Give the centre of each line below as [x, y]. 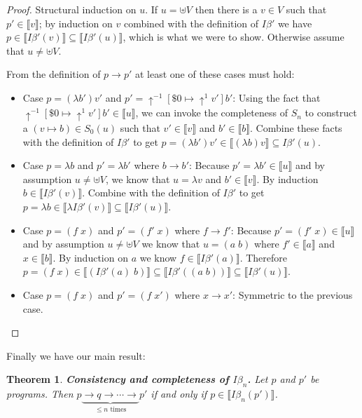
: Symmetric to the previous [293, 294]
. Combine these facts [296, 127]
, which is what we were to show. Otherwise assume [234, 37]
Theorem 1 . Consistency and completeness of [118, 379]
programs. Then [40, 394]
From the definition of [54, 74]
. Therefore [264, 257]
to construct [331, 113]
